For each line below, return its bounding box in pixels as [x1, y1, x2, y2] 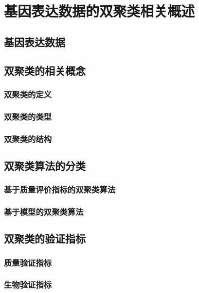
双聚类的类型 [4, 110, 52, 122]
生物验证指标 [4, 278, 52, 291]
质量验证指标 [4, 256, 52, 268]
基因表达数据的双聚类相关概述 [4, 1, 195, 21]
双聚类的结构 [4, 132, 52, 145]
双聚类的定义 [4, 88, 52, 100]
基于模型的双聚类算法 [4, 206, 84, 218]
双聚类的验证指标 [4, 231, 86, 246]
